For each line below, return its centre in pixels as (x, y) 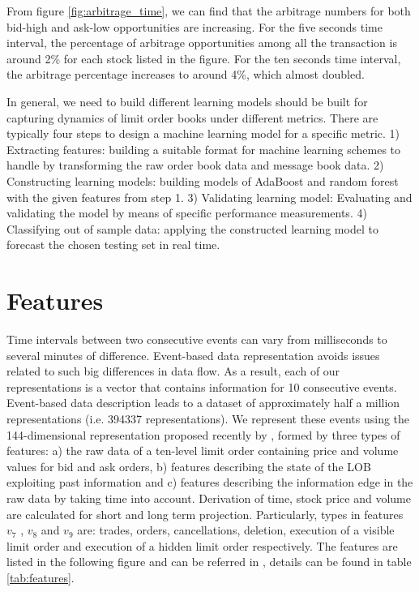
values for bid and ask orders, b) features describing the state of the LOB (189, 466)
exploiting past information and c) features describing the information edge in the (210, 482)
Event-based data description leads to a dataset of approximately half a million (203, 403)
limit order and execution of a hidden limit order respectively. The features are (202, 545)
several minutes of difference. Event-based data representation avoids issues (193, 355)
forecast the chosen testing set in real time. (113, 245)
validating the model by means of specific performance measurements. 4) (187, 213)
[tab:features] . (41, 577)
